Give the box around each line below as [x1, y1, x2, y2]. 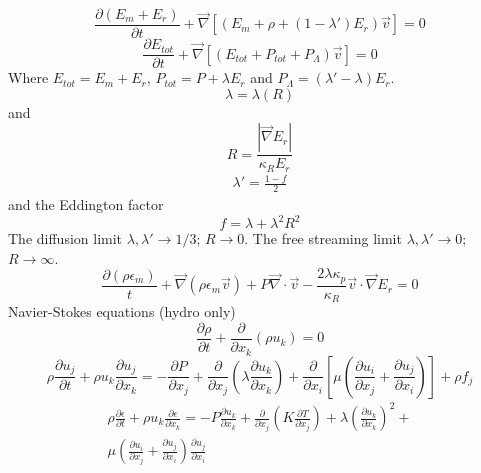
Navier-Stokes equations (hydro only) [8, 301, 236, 322]
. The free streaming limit [244, 228, 402, 249]
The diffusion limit [8, 228, 123, 249]
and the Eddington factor [8, 194, 164, 215]
